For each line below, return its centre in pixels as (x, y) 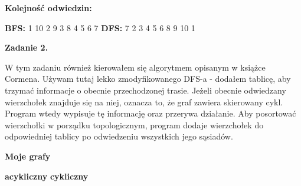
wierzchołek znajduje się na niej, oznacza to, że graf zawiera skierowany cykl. (144, 102)
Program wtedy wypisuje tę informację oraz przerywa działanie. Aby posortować (150, 113)
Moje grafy (28, 156)
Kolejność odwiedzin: (48, 8)
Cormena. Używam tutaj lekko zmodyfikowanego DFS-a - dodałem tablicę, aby (148, 79)
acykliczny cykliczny (47, 176)
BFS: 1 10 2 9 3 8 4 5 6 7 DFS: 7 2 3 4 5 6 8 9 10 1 (100, 27)
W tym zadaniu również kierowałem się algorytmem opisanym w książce (135, 67)
